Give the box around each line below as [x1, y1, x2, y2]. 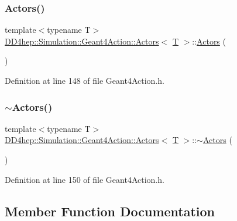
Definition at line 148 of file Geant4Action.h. [5, 74, 164, 86]
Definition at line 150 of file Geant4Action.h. [5, 173, 164, 185]
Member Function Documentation [5, 202, 215, 220]
